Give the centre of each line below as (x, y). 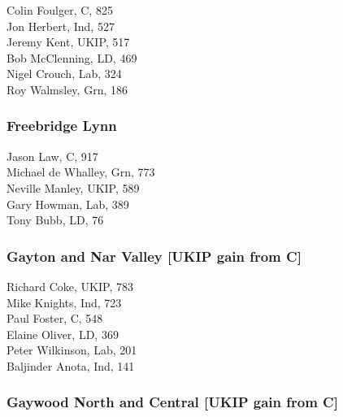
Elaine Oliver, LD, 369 (63, 334)
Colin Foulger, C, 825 (60, 10)
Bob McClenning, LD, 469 (72, 57)
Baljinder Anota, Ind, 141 (71, 365)
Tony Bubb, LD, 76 (55, 220)
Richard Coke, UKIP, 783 (70, 286)
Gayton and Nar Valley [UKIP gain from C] (154, 256)
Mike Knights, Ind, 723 (64, 302)
